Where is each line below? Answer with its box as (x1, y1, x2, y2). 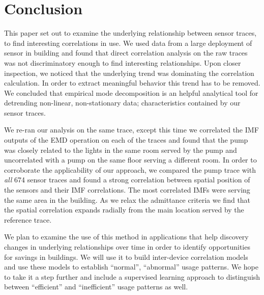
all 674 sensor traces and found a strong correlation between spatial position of (4, 174, 250, 185)
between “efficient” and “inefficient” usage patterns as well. (4, 281, 188, 292)
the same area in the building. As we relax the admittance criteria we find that (4, 194, 251, 205)
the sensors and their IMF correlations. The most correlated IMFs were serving (4, 184, 250, 195)
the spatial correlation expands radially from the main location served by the (4, 204, 244, 215)
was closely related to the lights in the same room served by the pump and (4, 144, 237, 155)
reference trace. (4, 214, 52, 225)
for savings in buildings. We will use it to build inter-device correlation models (4, 251, 248, 262)
